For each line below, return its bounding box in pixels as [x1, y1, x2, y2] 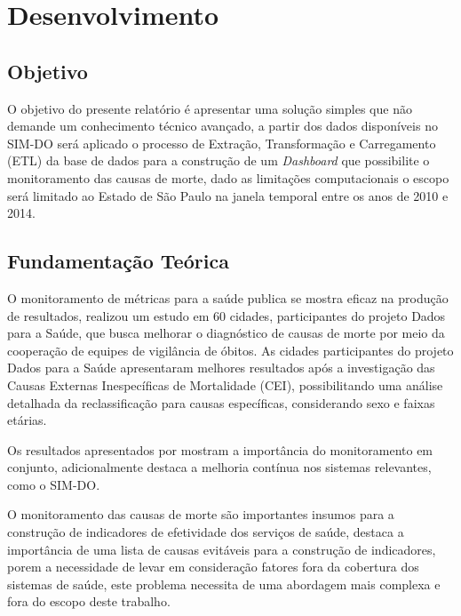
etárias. [7, 411, 47, 429]
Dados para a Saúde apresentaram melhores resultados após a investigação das [7, 358, 435, 377]
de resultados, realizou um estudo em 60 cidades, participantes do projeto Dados [7, 306, 446, 324]
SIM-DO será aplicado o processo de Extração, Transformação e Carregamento [7, 133, 436, 152]
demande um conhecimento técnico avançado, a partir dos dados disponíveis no [7, 116, 438, 135]
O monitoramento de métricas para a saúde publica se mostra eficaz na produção [7, 288, 449, 307]
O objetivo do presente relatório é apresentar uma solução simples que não [7, 99, 412, 117]
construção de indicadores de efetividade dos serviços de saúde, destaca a [7, 523, 404, 541]
